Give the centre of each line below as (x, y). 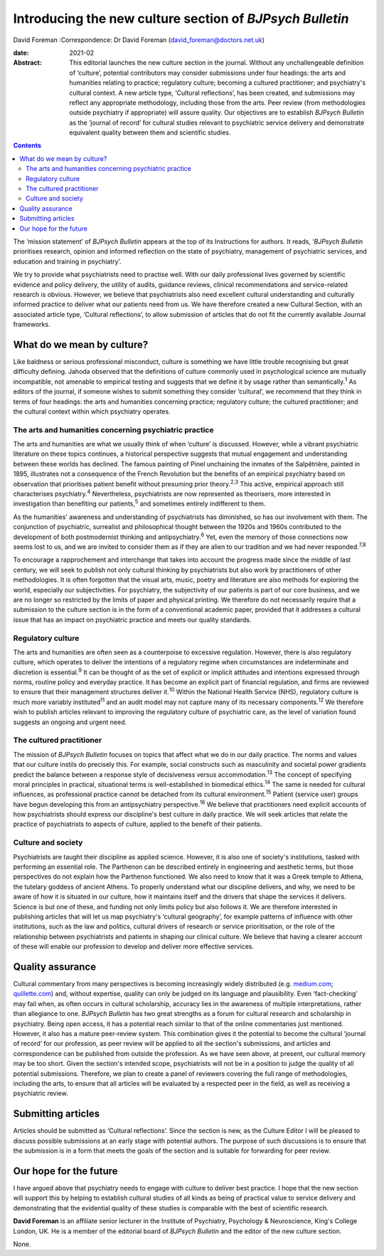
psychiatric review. (41, 1094)
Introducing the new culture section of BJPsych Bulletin (181, 19)
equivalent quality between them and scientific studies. (150, 132)
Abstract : (27, 63)
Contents (27, 145)
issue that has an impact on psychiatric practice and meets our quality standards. (132, 619)
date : (21, 53)
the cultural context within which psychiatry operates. (92, 411)
